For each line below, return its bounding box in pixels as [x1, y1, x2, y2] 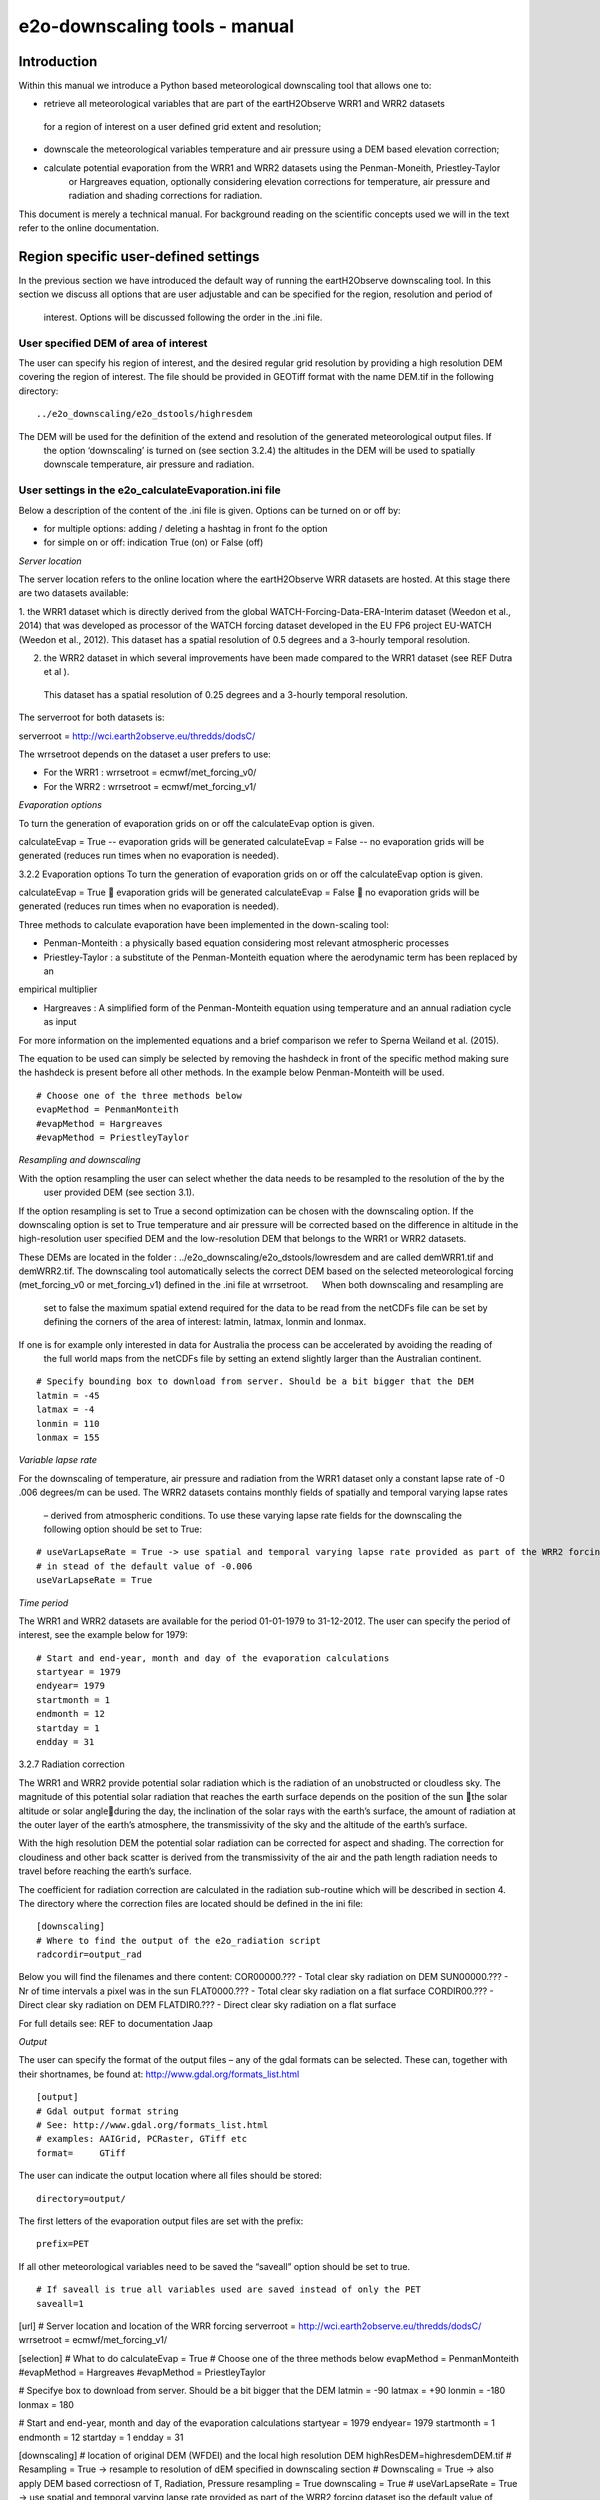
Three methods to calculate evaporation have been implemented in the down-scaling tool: [18, 918, 390, 930]
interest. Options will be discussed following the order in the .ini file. [43, 311, 323, 323]
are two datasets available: [18, 587, 129, 599]
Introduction [18, 53, 98, 70]
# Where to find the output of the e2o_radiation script [36, 1935, 322, 1946]
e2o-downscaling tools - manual [18, 15, 295, 37]
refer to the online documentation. [18, 222, 160, 234]
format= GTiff [36, 2147, 127, 2159]
